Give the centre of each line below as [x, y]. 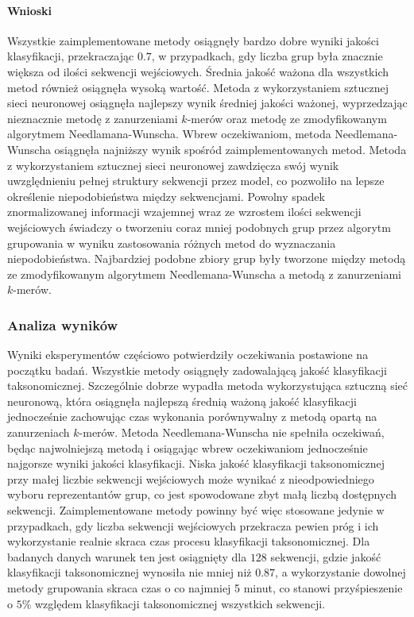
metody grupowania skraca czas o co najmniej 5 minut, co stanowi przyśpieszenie [205, 588]
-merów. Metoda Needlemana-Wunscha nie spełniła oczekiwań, [232, 432]
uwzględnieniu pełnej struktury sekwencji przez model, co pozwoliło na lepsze [196, 181]
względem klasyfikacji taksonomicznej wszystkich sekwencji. [180, 603]
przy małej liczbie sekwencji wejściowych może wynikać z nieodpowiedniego [191, 478]
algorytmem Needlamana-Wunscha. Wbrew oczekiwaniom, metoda [169, 134]
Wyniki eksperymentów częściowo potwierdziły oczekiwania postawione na [188, 355]
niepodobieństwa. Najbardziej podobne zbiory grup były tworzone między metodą [207, 258]
